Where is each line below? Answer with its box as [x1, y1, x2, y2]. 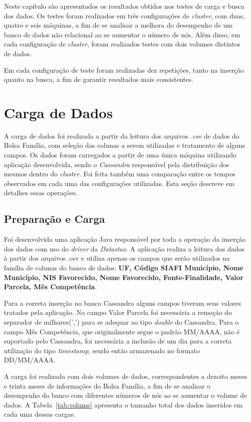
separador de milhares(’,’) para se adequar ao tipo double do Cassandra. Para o [4, 316, 239, 327]
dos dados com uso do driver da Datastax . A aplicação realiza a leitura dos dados [4, 243, 245, 253]
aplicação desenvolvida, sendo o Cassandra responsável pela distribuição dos [4, 159, 229, 169]
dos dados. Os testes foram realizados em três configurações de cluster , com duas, [4, 10, 245, 20]
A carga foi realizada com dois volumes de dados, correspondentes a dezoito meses [4, 371, 248, 381]
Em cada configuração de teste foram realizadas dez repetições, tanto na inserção [4, 64, 244, 75]
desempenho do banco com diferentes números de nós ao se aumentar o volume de [4, 390, 247, 400]
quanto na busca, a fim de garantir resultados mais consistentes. [4, 74, 193, 84]
